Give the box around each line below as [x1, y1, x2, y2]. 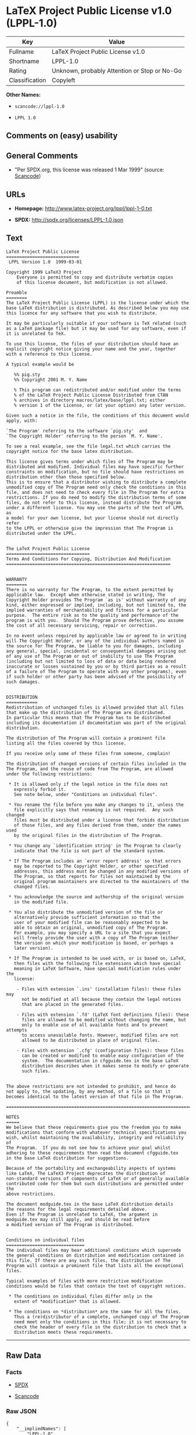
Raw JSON [6, 1407, 37, 1416]
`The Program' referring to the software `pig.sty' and [6, 428, 148, 434]
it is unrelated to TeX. [6, 331, 66, 337]
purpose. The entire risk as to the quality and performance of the [6, 612, 179, 618]
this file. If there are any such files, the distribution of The [6, 1257, 171, 1264]
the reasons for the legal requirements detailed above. [6, 1206, 148, 1212]
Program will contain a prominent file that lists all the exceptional [6, 1262, 184, 1268]
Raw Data [6, 1351, 42, 1361]
